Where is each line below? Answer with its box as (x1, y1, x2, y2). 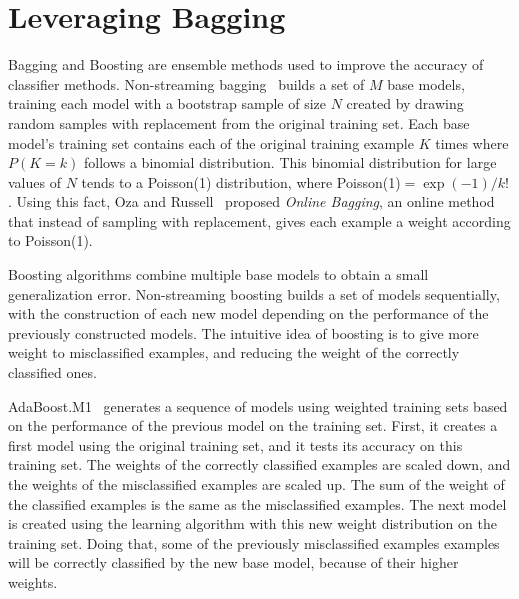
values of (8, 171, 61, 192)
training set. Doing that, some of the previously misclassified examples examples (8, 532, 500, 553)
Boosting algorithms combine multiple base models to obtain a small (8, 264, 429, 285)
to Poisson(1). (8, 230, 93, 251)
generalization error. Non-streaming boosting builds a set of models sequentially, (8, 283, 500, 304)
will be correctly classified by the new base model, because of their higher (8, 552, 459, 573)
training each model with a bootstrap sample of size (8, 93, 327, 114)
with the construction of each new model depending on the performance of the (8, 303, 489, 324)
